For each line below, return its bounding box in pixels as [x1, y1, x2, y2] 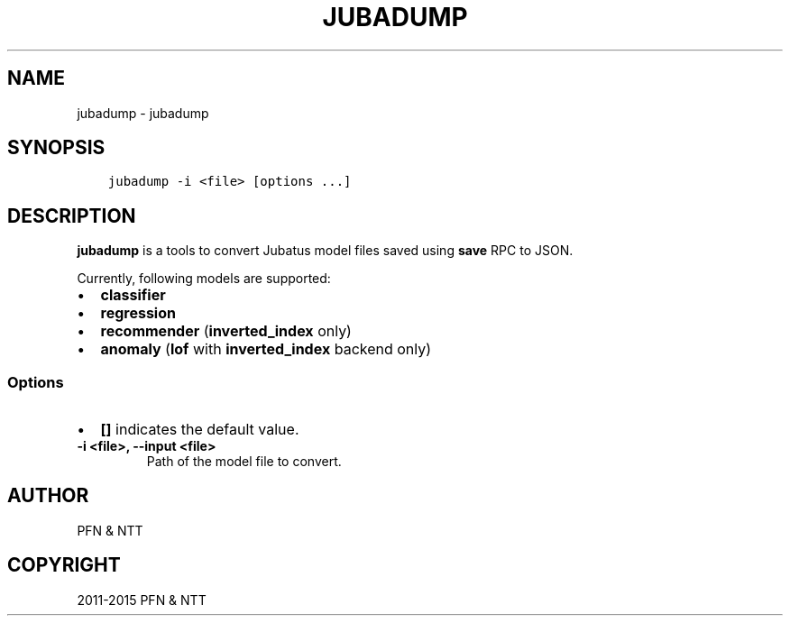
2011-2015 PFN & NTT [77, 591, 207, 608]
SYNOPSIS [7, 136, 106, 160]
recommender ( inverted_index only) [100, 322, 352, 341]
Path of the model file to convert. [146, 454, 342, 470]
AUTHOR [7, 484, 89, 508]
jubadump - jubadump [77, 105, 209, 121]
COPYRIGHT [7, 554, 121, 577]
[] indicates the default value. [100, 420, 299, 439]
